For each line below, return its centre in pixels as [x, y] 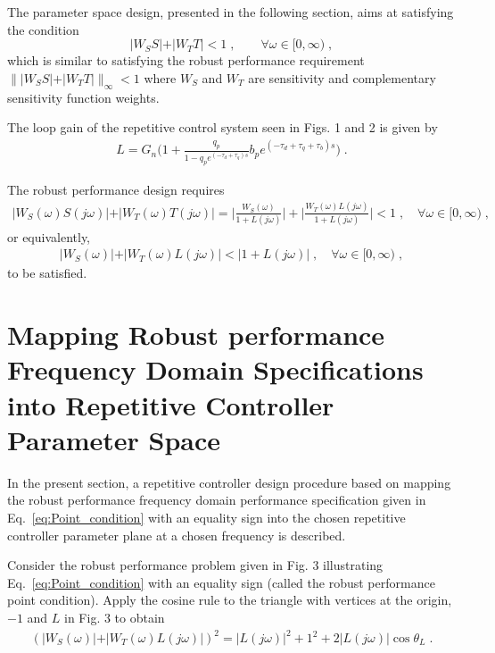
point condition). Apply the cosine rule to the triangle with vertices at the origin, [230, 600]
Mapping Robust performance [196, 335]
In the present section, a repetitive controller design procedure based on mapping [229, 482]
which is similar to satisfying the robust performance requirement [186, 60]
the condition [43, 29]
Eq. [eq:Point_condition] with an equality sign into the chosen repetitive [206, 517]
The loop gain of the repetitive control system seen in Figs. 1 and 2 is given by [223, 127]
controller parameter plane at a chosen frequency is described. [177, 535]
